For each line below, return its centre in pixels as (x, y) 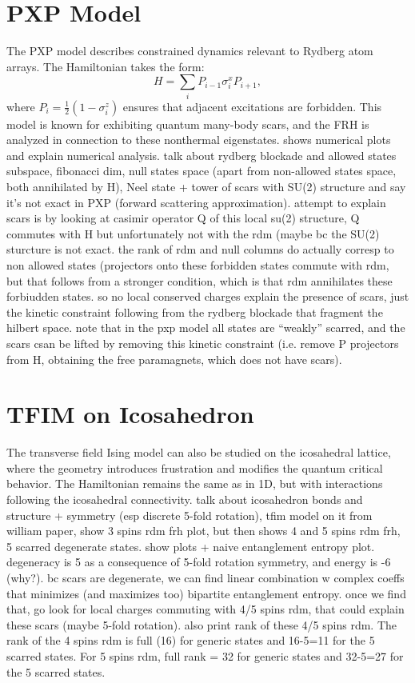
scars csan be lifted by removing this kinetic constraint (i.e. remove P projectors (203, 343)
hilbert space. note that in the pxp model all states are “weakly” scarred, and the (206, 328)
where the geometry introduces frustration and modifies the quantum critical (195, 467)
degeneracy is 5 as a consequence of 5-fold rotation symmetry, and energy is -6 (199, 562)
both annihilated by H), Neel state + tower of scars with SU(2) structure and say (206, 187)
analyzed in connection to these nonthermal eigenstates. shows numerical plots (199, 140)
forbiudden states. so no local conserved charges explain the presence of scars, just (208, 296)
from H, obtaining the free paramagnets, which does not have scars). (174, 359)
